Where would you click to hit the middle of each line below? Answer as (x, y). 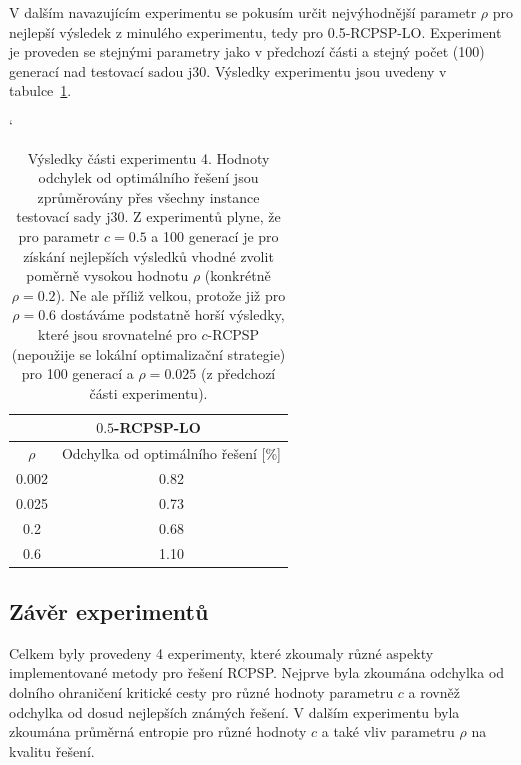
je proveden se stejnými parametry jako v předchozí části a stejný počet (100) (247, 51)
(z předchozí (238, 373)
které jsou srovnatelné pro (117, 333)
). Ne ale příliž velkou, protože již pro (170, 294)
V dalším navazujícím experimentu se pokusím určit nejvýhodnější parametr (243, 12)
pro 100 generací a (77, 373)
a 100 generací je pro (215, 235)
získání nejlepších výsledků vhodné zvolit (148, 255)
